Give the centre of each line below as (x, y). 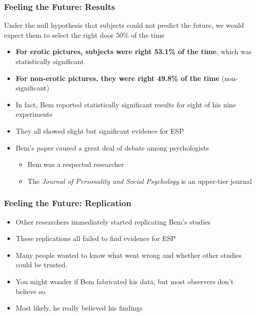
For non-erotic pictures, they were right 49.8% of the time (118, 78)
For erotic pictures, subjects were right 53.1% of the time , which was (134, 51)
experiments (34, 114)
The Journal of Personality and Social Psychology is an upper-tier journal (140, 181)
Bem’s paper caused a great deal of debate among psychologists (112, 147)
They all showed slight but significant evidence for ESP (100, 130)
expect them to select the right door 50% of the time (84, 35)
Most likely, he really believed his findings (79, 308)
